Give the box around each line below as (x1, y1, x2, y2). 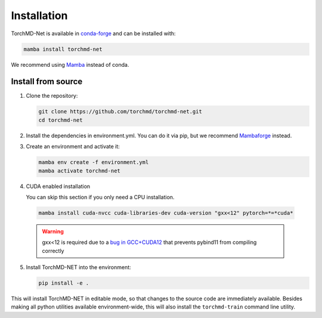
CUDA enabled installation (26, 183, 91, 190)
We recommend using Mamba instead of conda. (11, 61, 129, 68)
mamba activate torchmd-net (38, 167, 120, 174)
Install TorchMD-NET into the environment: (26, 264, 131, 271)
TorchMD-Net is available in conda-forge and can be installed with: (11, 30, 176, 37)
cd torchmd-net (38, 116, 83, 124)
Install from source (11, 76, 83, 87)
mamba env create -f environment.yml (38, 159, 149, 166)
